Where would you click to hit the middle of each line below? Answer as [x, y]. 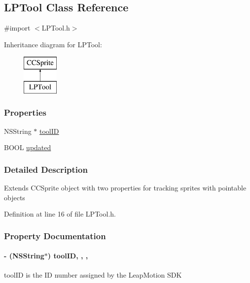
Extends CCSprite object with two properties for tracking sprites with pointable [125, 188]
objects [15, 197]
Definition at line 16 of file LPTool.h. [60, 214]
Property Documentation [55, 236]
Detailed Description [46, 169]
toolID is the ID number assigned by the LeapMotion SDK [93, 274]
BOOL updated [28, 147]
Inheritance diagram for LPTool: [53, 44]
